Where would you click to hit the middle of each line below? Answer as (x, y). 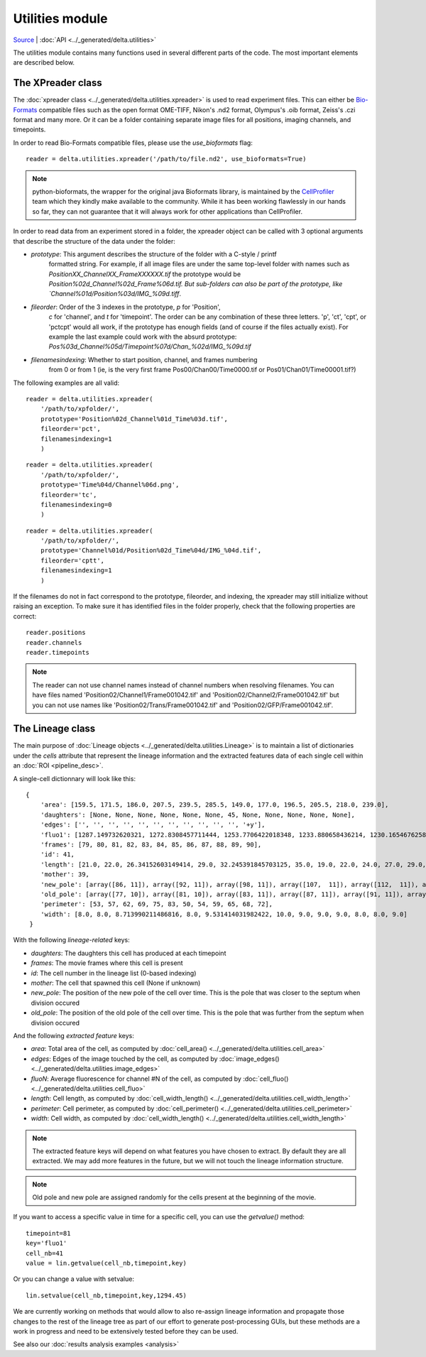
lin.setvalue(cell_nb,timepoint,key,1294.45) (106, 1295)
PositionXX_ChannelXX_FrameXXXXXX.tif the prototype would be (145, 274)
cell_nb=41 (45, 1253)
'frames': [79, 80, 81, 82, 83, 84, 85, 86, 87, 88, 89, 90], (151, 844)
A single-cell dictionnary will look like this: (75, 778)
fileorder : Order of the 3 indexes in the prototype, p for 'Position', (126, 307)
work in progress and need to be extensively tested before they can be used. (126, 1331)
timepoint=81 (48, 1233)
